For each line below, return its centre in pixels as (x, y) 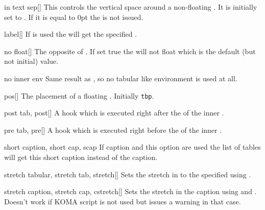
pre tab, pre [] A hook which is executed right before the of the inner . (113, 130)
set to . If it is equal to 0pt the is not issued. (74, 17)
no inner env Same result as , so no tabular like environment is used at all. (121, 78)
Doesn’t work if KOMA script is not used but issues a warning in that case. (123, 201)
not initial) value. (31, 61)
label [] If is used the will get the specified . (71, 34)
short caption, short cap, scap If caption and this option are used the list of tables (132, 147)
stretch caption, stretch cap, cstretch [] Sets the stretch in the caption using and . (130, 191)
